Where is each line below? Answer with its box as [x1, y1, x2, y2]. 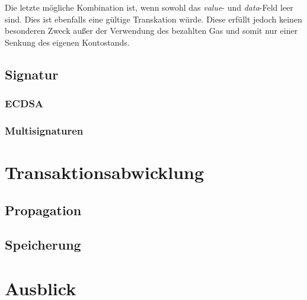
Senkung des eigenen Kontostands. [5, 36, 130, 48]
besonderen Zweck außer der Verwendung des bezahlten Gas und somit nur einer [5, 24, 298, 37]
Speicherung [5, 235, 81, 254]
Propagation [5, 200, 82, 219]
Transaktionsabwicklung [5, 160, 204, 184]
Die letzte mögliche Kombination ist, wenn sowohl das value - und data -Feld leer [5, 1, 293, 13]
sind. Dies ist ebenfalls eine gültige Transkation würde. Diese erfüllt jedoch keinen [5, 12, 302, 25]
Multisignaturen [5, 123, 84, 138]
